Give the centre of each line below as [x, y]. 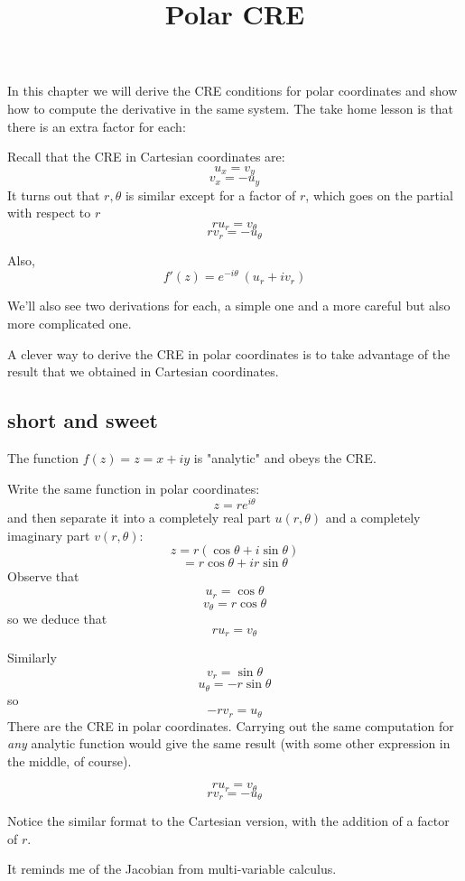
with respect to [49, 213]
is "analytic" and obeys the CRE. [285, 458]
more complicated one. [70, 324]
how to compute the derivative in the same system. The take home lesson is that [230, 108]
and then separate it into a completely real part [139, 518]
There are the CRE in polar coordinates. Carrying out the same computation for [231, 725]
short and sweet [83, 420]
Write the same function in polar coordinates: [134, 488]
